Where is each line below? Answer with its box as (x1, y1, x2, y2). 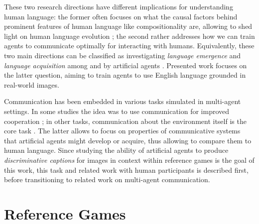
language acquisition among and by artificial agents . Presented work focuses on (4, 60, 247, 70)
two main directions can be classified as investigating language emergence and (4, 50, 241, 60)
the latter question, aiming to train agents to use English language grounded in (4, 70, 246, 80)
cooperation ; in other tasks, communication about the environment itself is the (4, 115, 247, 126)
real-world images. (4, 79, 59, 90)
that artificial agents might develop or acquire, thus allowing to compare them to (4, 135, 252, 145)
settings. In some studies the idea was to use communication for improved (4, 106, 230, 116)
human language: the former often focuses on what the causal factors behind (4, 11, 238, 21)
